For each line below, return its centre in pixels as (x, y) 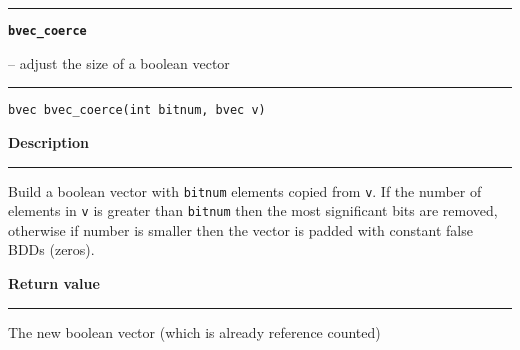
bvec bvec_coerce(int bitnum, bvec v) (137, 110)
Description (49, 141)
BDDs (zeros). (51, 249)
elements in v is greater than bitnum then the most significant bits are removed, (253, 210)
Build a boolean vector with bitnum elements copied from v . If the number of (245, 190)
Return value (54, 283)
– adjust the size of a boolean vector (119, 62)
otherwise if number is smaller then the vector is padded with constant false (240, 229)
